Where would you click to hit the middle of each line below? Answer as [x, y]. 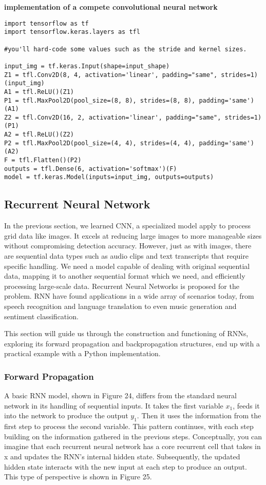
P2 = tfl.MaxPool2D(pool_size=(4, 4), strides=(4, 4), [100, 143]
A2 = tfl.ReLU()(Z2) [39, 135]
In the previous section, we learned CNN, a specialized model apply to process [127, 226]
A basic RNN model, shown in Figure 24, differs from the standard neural [120, 395]
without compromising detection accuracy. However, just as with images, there [128, 246]
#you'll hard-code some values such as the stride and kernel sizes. [126, 49]
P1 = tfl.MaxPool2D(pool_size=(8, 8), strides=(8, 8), [100, 100]
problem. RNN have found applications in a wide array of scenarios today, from [129, 296]
